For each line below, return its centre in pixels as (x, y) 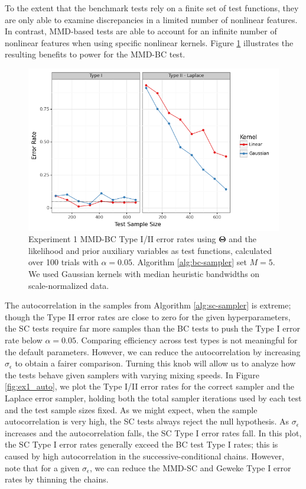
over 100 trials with (64, 262)
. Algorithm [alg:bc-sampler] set (189, 262)
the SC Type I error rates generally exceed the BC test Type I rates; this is (141, 444)
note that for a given (42, 467)
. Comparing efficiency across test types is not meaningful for (187, 340)
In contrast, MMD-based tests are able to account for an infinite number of (141, 31)
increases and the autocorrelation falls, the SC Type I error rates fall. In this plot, (153, 432)
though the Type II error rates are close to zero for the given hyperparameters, (148, 316)
